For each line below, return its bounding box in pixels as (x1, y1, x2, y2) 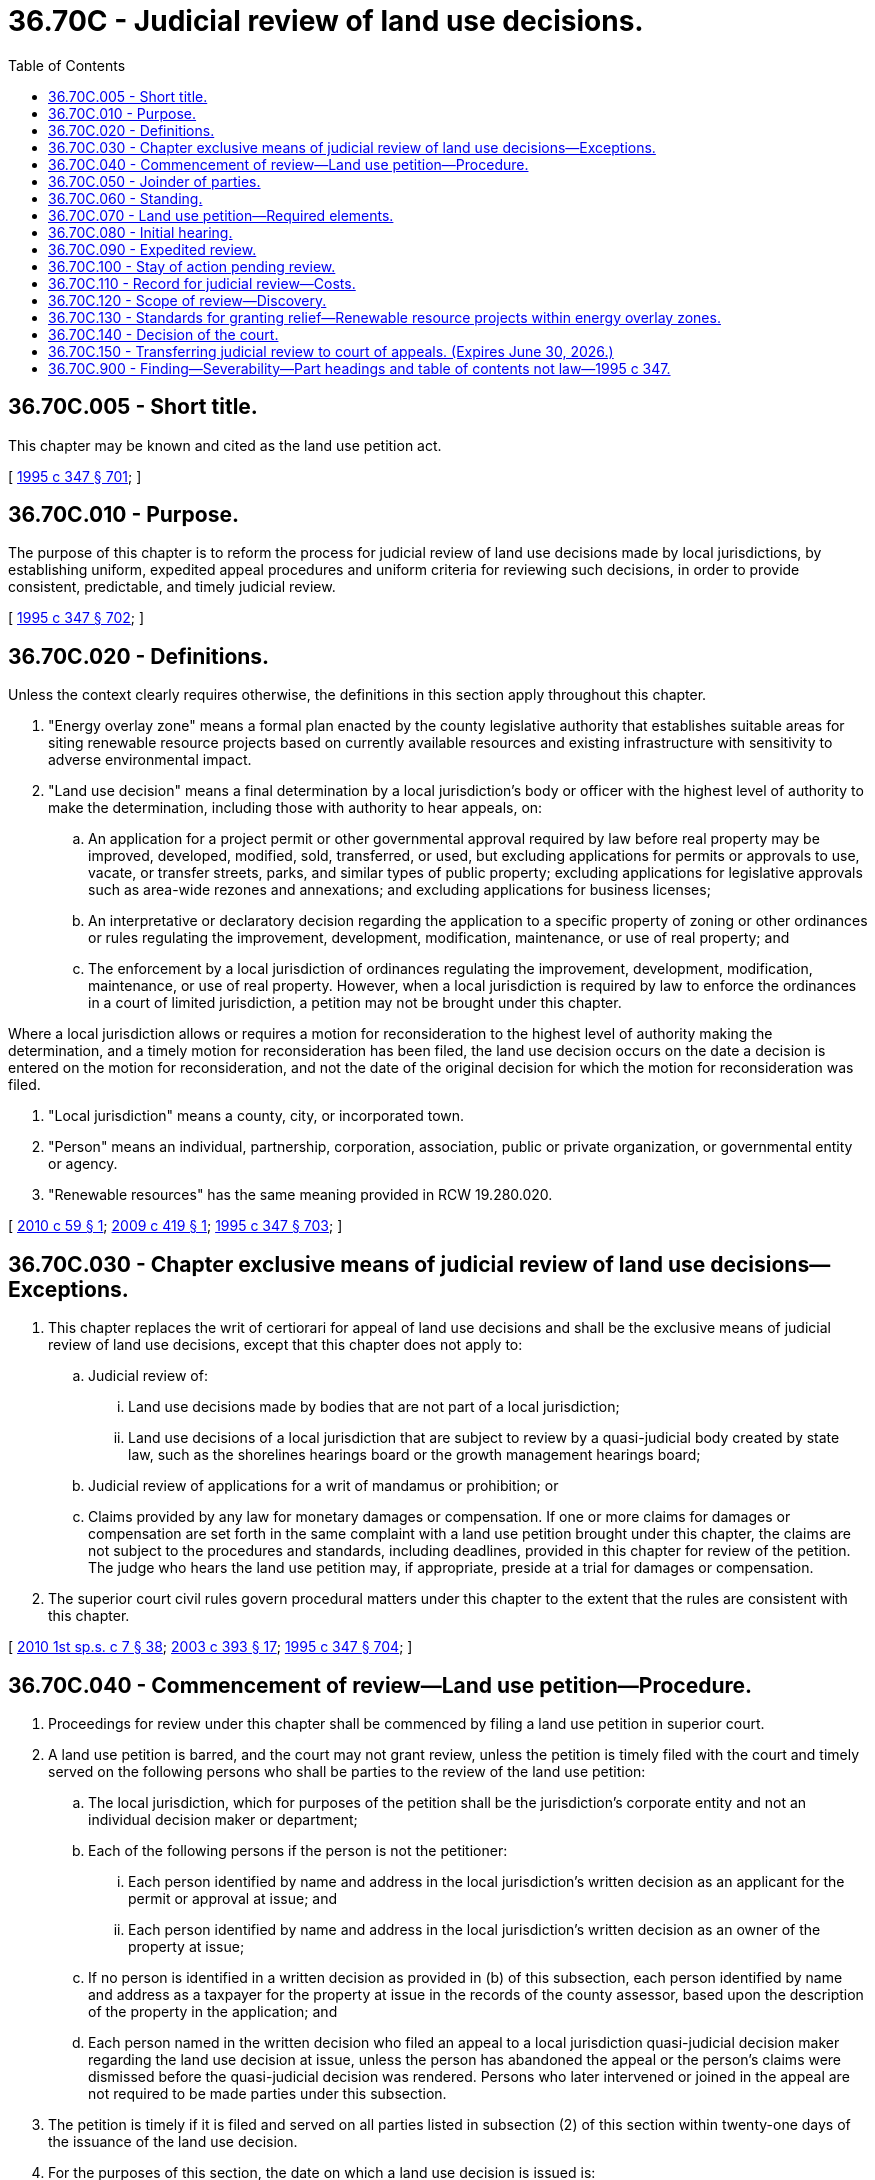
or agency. (48, 1155, 118, 1173)
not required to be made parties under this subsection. (88, 2084, 447, 2102)
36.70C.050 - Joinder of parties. (48, 172, 261, 190)
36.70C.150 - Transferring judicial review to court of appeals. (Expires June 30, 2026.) (48, 342, 614, 360)
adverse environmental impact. (48, 751, 252, 769)
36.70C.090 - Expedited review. (48, 240, 257, 258)
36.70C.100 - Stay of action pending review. (48, 257, 336, 275)
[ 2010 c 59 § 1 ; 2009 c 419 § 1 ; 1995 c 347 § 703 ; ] (8, 1217, 343, 1235)
